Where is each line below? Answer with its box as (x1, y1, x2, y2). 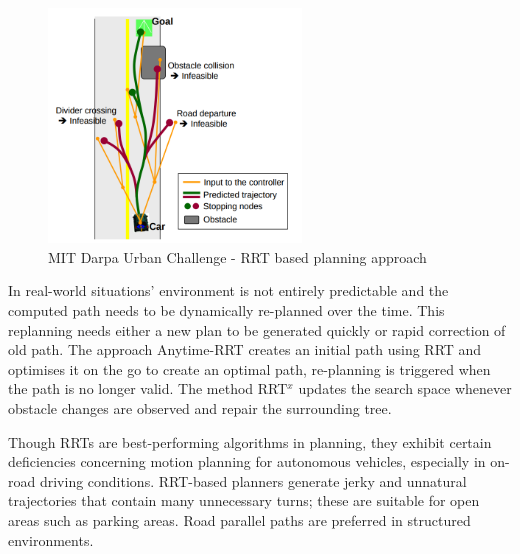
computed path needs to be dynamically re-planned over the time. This (8, 300, 445, 320)
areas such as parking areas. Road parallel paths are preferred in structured (8, 509, 471, 530)
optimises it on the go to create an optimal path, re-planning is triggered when (8, 358, 491, 379)
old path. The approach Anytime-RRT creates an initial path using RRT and (8, 339, 482, 360)
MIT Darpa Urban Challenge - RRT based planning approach (48, 246, 427, 267)
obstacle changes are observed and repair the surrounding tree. (8, 397, 392, 418)
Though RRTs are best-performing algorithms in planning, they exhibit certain (8, 431, 492, 452)
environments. (8, 529, 94, 550)
